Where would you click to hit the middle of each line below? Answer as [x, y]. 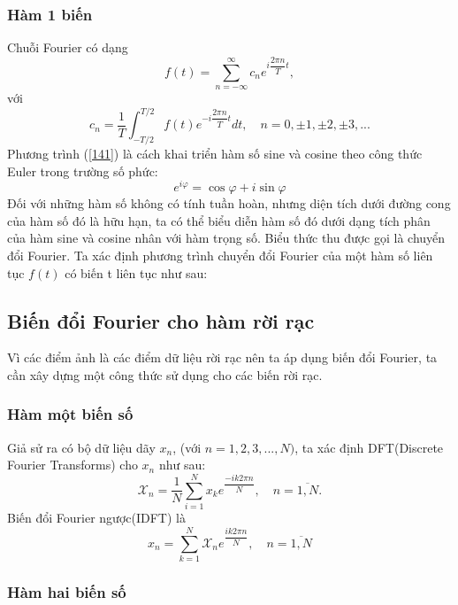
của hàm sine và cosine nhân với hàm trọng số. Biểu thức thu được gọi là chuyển [226, 238]
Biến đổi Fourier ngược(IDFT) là [96, 518]
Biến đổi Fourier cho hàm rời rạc [161, 320]
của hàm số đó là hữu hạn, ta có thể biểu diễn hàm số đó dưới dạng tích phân [219, 220]
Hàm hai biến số [67, 591]
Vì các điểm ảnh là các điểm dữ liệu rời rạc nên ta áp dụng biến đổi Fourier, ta [222, 357]
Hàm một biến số [70, 414]
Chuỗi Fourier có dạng [68, 47]
